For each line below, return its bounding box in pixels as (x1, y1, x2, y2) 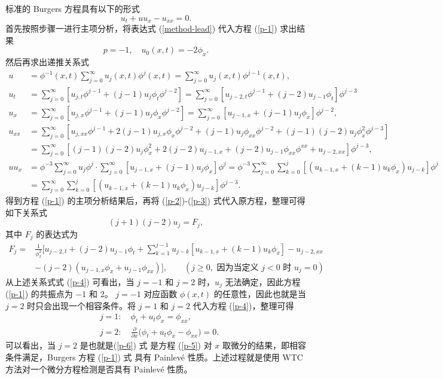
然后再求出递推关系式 (5, 56, 89, 68)
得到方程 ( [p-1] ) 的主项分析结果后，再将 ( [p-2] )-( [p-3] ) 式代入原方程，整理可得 (5, 194, 305, 207)
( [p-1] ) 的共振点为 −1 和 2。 (5, 287, 113, 299)
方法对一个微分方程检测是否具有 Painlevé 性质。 (5, 362, 193, 375)
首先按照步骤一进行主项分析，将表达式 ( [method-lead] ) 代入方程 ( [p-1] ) (5, 22, 277, 35)
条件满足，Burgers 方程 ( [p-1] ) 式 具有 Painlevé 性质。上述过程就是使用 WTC (5, 350, 303, 363)
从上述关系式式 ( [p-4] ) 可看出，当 (5, 275, 135, 288)
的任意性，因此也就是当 (213, 287, 306, 299)
